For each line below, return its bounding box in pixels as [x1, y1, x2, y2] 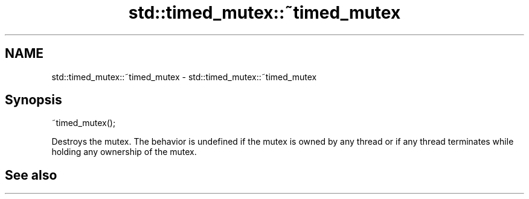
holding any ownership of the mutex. [51, 147, 197, 157]
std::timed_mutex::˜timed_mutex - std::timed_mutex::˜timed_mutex [51, 71, 317, 82]
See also [5, 167, 57, 183]
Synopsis [5, 92, 62, 108]
